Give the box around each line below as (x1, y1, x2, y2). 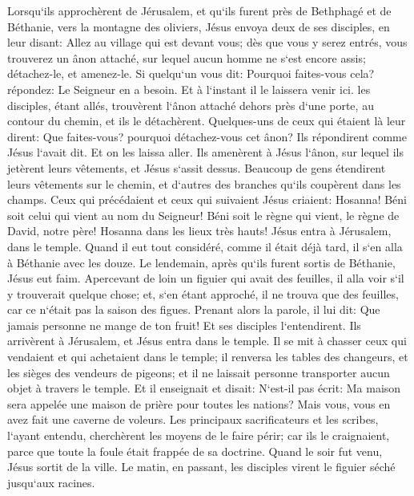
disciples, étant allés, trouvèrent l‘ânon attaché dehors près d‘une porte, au (7, 96, 374, 113)
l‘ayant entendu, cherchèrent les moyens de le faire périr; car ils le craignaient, (7, 427, 390, 444)
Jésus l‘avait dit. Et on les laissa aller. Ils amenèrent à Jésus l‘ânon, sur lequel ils (7, 144, 404, 161)
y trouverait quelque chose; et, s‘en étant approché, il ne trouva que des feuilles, (7, 285, 399, 302)
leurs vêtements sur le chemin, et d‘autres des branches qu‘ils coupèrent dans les (7, 175, 401, 192)
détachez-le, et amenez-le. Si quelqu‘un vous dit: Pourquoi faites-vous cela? (7, 65, 375, 82)
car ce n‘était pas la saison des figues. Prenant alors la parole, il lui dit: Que (7, 301, 380, 318)
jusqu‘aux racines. (7, 474, 95, 490)
